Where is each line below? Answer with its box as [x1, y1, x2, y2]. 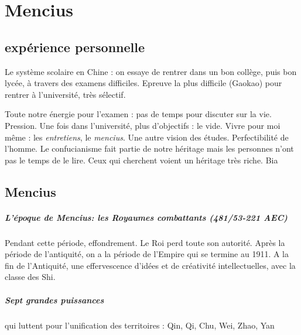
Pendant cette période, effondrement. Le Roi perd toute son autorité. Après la [5, 236, 285, 248]
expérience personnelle [5, 37, 145, 56]
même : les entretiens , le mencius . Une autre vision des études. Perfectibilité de [5, 131, 289, 143]
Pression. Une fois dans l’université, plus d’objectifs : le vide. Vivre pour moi [5, 119, 281, 131]
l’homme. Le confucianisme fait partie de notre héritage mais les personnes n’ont [5, 142, 294, 155]
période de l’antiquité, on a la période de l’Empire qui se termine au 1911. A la [5, 248, 289, 260]
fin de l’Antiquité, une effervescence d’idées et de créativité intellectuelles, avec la [5, 259, 296, 271]
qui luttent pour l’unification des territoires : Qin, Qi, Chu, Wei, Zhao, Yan [5, 319, 275, 331]
